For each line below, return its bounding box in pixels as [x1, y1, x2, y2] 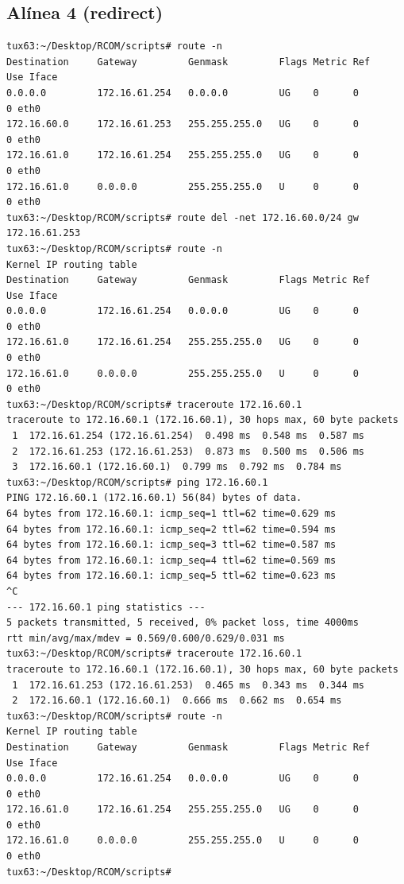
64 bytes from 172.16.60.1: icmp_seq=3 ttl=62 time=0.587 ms [6, 539, 337, 551]
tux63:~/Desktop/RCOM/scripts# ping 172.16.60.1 [6, 476, 268, 488]
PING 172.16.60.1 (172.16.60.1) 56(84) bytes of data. [6, 492, 302, 504]
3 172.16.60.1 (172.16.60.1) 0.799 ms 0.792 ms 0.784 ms [12, 461, 342, 473]
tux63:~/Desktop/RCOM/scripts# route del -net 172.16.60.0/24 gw [6, 211, 359, 223]
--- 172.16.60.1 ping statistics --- [6, 601, 206, 613]
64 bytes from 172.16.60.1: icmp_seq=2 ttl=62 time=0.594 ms [6, 523, 337, 535]
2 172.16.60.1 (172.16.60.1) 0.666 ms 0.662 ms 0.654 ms [12, 695, 342, 707]
